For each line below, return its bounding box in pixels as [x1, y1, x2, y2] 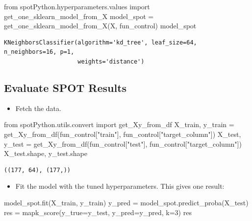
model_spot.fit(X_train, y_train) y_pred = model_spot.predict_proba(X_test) [4, 197, 249, 207]
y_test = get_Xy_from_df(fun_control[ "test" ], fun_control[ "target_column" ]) [4, 138, 242, 149]
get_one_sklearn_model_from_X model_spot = [4, 11, 154, 21]
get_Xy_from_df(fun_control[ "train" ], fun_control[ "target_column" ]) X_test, [4, 129, 241, 139]
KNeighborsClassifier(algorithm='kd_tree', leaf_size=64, [4, 39, 197, 46]
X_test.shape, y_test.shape [4, 148, 87, 158]
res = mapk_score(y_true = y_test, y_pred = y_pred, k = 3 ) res [4, 207, 192, 217]
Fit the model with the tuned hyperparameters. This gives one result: [15, 181, 225, 191]
